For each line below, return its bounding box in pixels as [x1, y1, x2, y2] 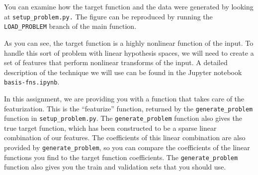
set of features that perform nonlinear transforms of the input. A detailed [4, 57, 228, 68]
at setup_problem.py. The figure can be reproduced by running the [4, 11, 213, 21]
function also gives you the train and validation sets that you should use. [4, 162, 226, 172]
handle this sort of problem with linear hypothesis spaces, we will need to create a [4, 47, 254, 58]
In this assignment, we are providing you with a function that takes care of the [4, 93, 245, 103]
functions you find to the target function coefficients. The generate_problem [4, 152, 238, 162]
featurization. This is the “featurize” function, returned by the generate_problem [4, 103, 253, 113]
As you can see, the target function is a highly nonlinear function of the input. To [4, 37, 254, 48]
